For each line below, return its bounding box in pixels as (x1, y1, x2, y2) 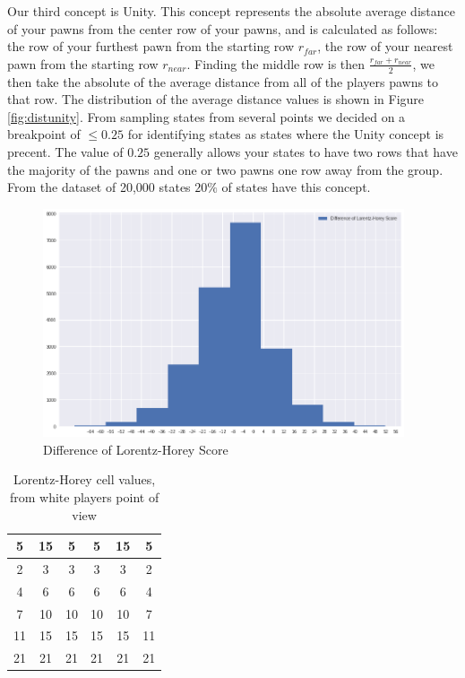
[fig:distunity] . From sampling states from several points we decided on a (7, 107, 406, 126)
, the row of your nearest (317, 37, 453, 56)
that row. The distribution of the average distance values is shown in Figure (7, 90, 425, 109)
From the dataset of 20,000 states (7, 178, 191, 196)
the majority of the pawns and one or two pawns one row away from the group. (7, 160, 443, 178)
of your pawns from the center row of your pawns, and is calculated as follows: (7, 19, 438, 38)
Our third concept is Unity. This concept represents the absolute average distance (7, 2, 455, 20)
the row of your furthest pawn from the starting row (7, 37, 295, 56)
